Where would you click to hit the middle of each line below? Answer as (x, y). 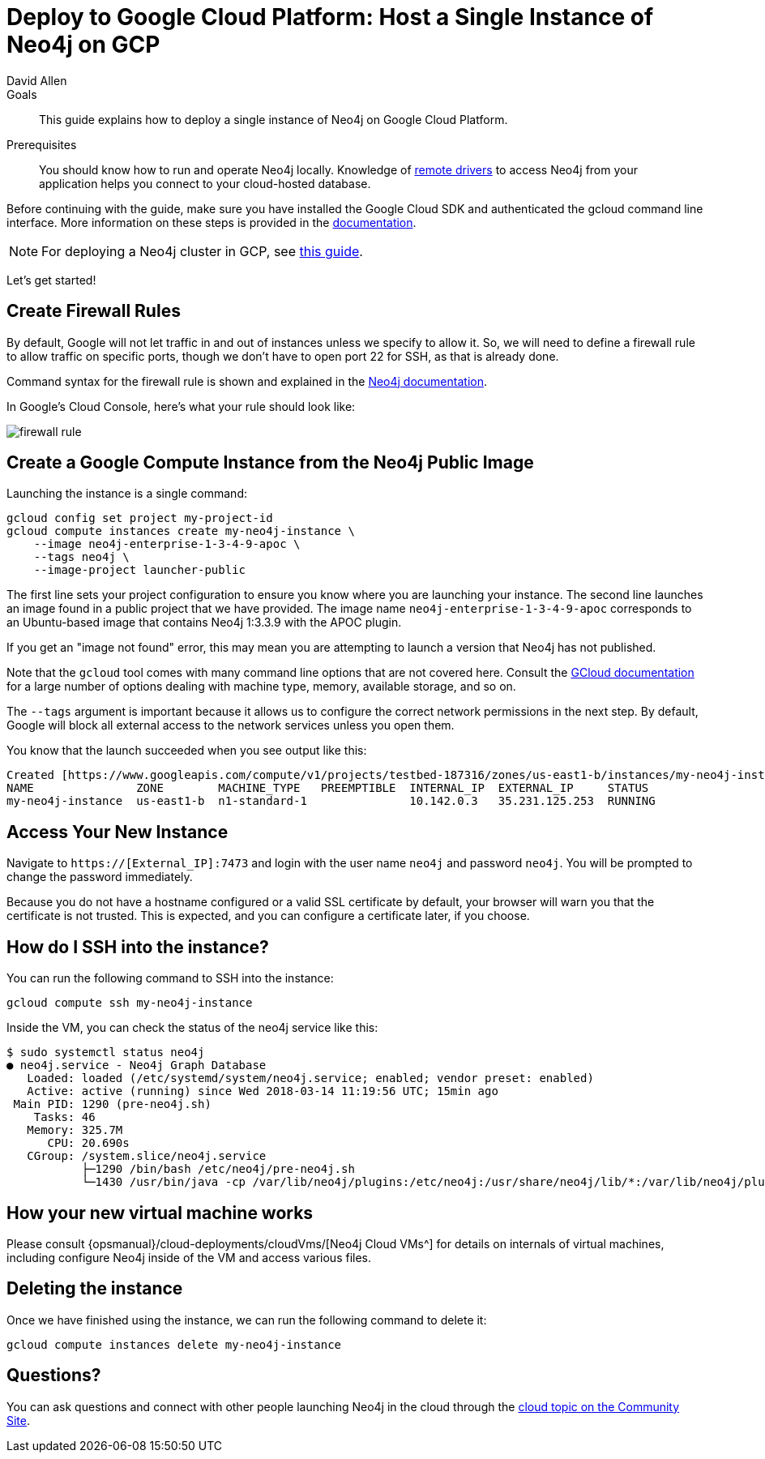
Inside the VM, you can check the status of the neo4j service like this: (192, 1028)
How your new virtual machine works (160, 1213)
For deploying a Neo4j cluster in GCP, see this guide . (202, 251)
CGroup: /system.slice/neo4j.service (147, 1156)
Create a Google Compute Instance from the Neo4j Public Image (270, 463)
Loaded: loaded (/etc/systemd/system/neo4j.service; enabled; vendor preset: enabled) (310, 1078)
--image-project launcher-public (140, 570)
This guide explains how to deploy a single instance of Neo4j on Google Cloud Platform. (274, 119)
